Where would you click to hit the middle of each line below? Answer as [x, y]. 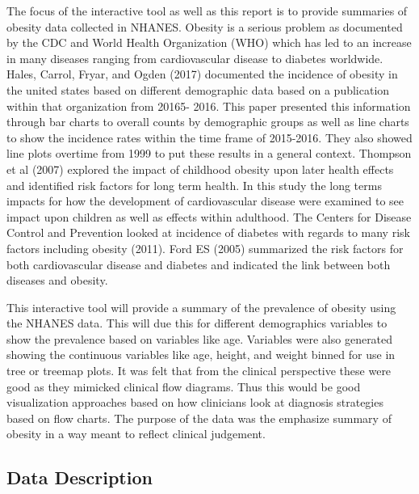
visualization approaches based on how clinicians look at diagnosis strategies [195, 402]
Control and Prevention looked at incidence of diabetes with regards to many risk [208, 232]
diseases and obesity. [57, 280]
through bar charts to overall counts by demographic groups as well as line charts [208, 122]
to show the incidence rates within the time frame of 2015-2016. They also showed [209, 137]
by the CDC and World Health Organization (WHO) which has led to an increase [209, 42]
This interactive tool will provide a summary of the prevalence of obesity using [201, 307]
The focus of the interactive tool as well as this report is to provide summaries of [207, 11]
